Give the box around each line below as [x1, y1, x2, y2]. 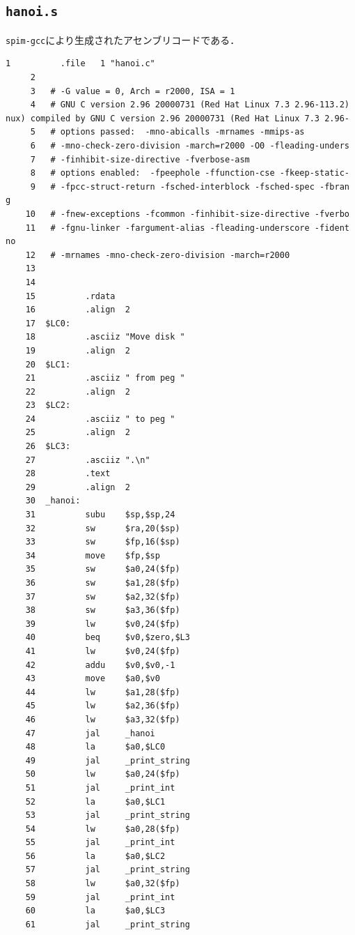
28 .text [25, 469, 111, 479]
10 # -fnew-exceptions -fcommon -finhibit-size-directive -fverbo [25, 208, 349, 219]
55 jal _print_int [25, 837, 175, 848]
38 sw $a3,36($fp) [25, 605, 180, 616]
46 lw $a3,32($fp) [25, 714, 180, 724]
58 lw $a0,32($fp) [25, 879, 180, 889]
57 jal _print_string [25, 865, 190, 875]
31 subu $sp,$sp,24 [25, 510, 175, 520]
